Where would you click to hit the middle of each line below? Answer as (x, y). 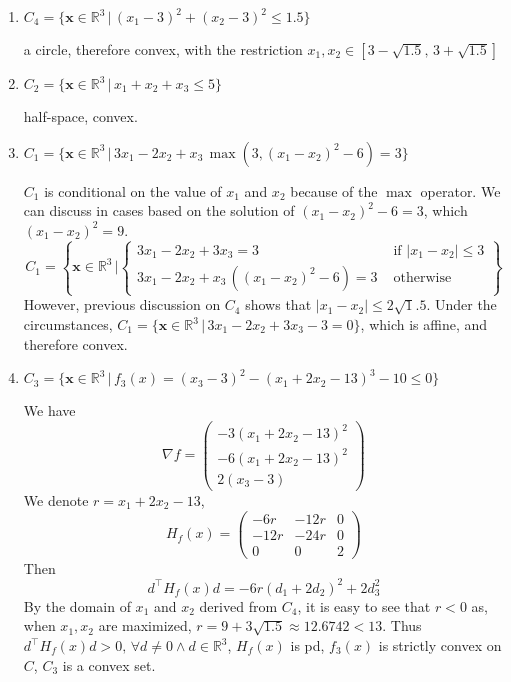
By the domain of (77, 605)
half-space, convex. (80, 116)
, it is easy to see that (364, 605)
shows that (278, 304)
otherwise (422, 277)
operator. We (460, 190)
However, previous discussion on (122, 304)
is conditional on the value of (133, 190)
